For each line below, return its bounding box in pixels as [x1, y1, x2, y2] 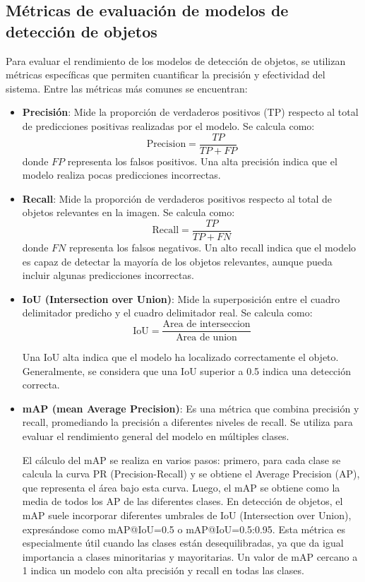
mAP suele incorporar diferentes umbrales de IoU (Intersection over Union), [22, 508, 352, 523]
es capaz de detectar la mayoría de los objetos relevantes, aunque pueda [22, 254, 333, 268]
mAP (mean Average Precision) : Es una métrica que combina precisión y [22, 400, 359, 415]
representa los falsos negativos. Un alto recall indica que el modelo [68, 240, 357, 255]
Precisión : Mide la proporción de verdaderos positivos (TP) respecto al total [22, 105, 359, 119]
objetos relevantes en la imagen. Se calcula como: [22, 205, 235, 220]
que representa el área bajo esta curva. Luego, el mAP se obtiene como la [22, 480, 340, 494]
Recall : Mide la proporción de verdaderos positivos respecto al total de [22, 191, 333, 206]
